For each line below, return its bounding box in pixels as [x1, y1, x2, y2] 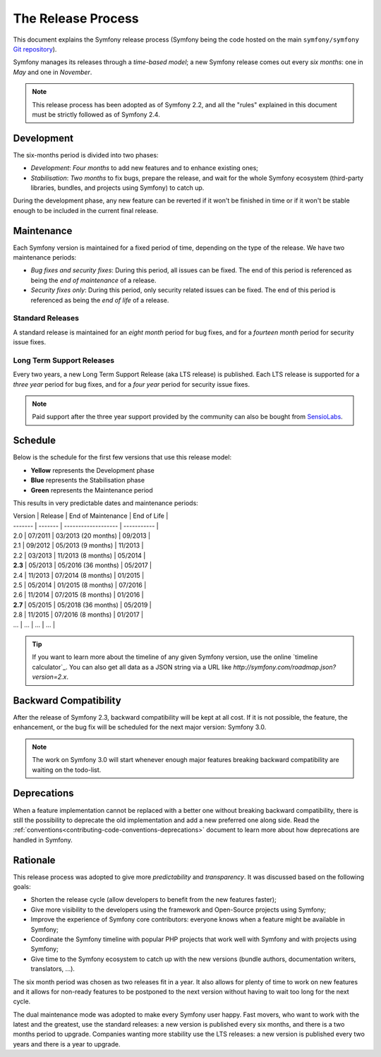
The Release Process [13, 11, 139, 26]
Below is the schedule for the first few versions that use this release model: [13, 453, 232, 461]
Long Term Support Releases [13, 355, 115, 365]
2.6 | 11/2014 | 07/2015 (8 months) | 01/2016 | [13, 591, 144, 599]
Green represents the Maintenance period [30, 485, 153, 494]
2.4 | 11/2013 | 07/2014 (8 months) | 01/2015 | [13, 571, 145, 579]
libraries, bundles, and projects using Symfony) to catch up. [30, 183, 205, 192]
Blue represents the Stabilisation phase [30, 476, 145, 485]
